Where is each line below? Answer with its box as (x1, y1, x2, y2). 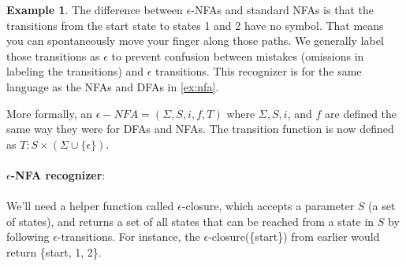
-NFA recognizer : (10, 166, 106, 183)
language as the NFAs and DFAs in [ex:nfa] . (6, 78, 219, 94)
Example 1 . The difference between (6, 2, 183, 17)
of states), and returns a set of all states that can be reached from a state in (6, 212, 374, 229)
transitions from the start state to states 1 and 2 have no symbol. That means (6, 17, 384, 33)
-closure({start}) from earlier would (208, 228, 380, 245)
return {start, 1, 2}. (6, 243, 102, 260)
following (6, 228, 50, 245)
